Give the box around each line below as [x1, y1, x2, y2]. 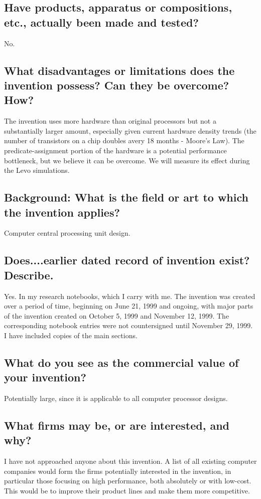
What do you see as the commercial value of [4, 354, 239, 370]
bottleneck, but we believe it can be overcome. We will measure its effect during [4, 155, 250, 165]
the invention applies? [4, 204, 120, 220]
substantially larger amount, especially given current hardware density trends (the [4, 125, 256, 136]
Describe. [4, 267, 54, 282]
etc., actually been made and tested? [4, 14, 199, 30]
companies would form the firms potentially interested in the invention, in [4, 465, 231, 476]
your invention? [4, 369, 86, 385]
